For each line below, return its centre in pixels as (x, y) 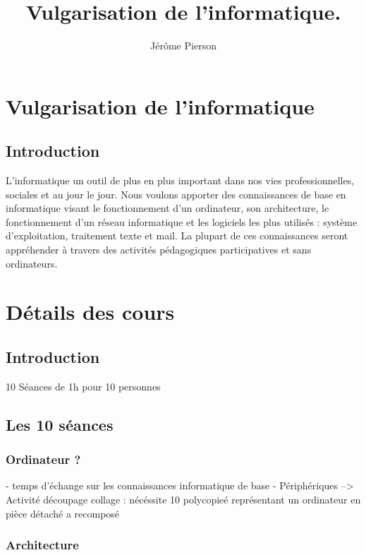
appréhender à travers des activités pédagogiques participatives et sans (159, 250)
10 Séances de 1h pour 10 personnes (83, 386)
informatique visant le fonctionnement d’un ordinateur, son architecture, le (167, 208)
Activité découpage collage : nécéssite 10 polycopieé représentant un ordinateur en (183, 500)
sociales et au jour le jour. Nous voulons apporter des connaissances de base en (176, 194)
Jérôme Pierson (183, 46)
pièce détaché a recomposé (63, 513)
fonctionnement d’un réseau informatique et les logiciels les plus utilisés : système (182, 221)
